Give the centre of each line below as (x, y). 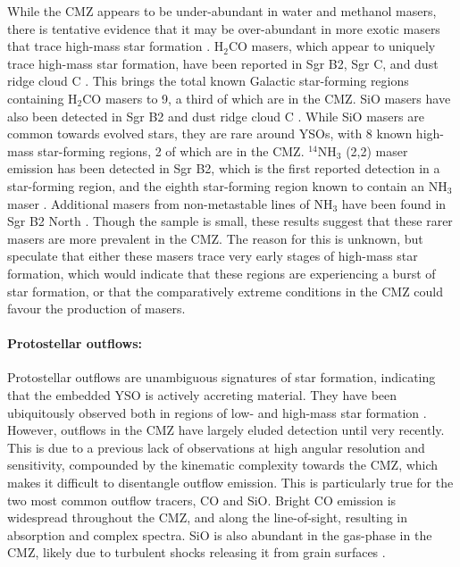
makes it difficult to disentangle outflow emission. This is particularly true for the (230, 483)
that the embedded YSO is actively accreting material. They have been (202, 395)
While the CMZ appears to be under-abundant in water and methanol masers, (222, 11)
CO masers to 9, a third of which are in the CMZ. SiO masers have (267, 98)
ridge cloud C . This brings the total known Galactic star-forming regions (208, 81)
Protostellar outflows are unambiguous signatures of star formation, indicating (222, 377)
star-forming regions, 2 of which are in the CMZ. (171, 150)
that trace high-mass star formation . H (116, 46)
